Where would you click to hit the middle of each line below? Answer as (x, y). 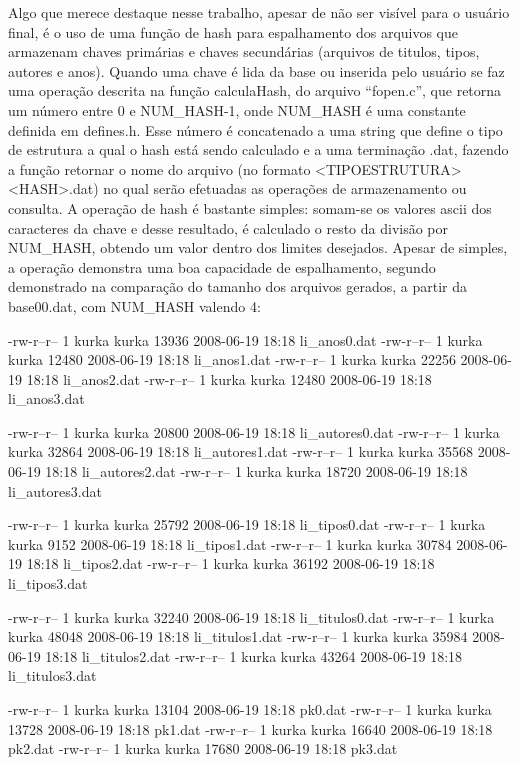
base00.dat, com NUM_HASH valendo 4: (134, 305)
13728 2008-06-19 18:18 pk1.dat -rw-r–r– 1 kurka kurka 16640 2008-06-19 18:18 (250, 728)
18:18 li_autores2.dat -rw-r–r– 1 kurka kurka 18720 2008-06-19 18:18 (256, 471)
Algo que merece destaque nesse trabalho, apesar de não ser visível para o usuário (259, 12)
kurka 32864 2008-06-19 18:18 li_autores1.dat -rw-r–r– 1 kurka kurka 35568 (241, 451)
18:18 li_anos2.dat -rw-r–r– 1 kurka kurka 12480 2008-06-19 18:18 (229, 378)
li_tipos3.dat (48, 583)
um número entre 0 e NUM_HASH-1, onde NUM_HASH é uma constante (237, 109)
